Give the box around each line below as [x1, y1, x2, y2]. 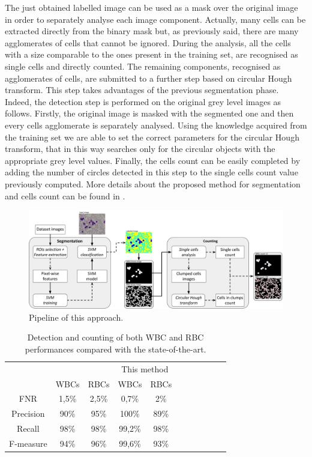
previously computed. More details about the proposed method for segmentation [5, 177, 301, 190]
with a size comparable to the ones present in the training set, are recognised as [5, 48, 298, 61]
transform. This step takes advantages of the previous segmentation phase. [5, 83, 279, 96]
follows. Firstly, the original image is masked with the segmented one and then [5, 107, 294, 120]
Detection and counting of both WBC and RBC [27, 331, 204, 344]
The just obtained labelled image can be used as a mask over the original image [5, 1, 298, 13]
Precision [11, 407, 45, 420]
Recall [17, 422, 40, 435]
